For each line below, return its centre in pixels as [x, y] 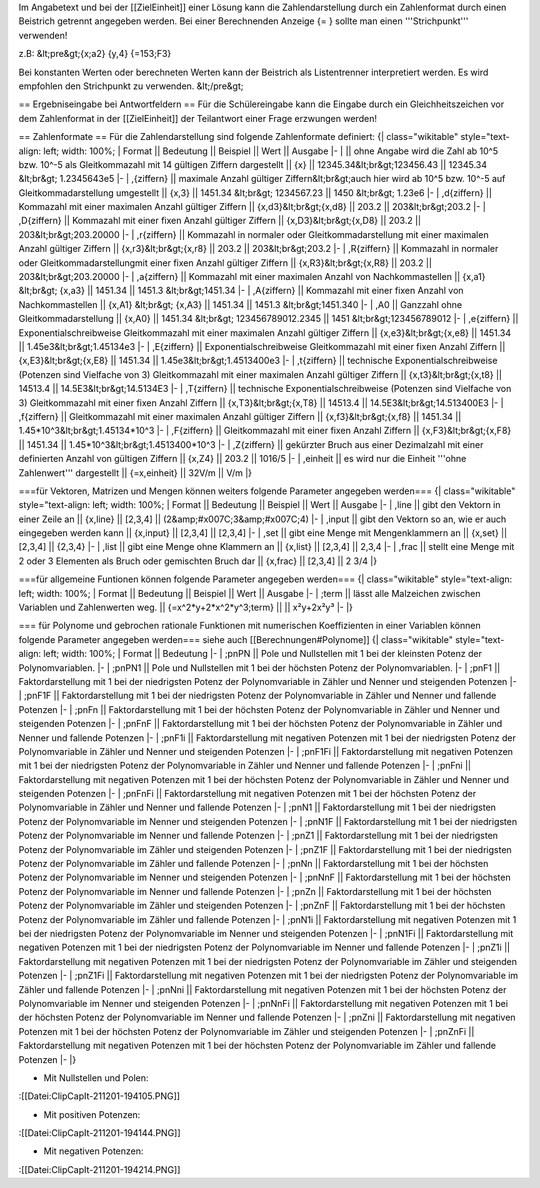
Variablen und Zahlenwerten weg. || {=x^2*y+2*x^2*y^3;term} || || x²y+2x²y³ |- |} [186, 607]
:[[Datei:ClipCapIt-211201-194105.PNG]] [99, 1096]
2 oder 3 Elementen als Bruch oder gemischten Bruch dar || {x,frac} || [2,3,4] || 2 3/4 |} [198, 561]
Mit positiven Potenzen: [92, 1114]
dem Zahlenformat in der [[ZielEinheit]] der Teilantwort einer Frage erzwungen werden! [197, 118]
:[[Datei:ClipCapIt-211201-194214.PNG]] [99, 1169]
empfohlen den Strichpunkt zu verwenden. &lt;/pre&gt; [131, 86]
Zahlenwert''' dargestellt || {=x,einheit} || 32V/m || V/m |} [135, 472]
